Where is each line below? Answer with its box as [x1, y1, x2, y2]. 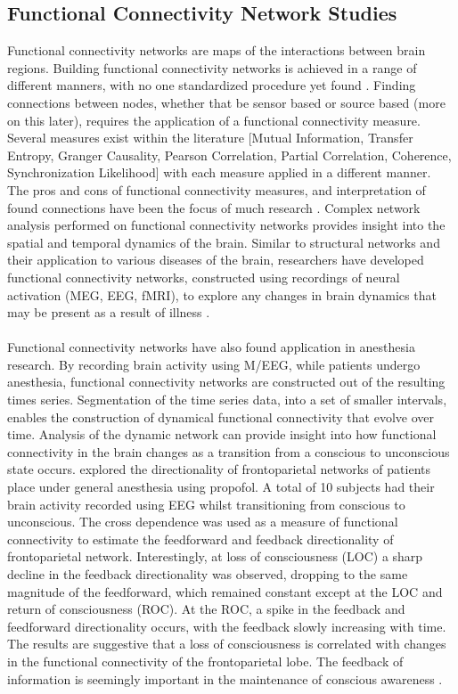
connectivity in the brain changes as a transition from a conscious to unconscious [7, 442, 450, 461]
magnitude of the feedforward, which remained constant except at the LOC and [7, 582, 443, 600]
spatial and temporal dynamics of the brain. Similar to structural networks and [7, 233, 440, 251]
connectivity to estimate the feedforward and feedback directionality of [7, 529, 394, 548]
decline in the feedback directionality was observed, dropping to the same [7, 565, 408, 584]
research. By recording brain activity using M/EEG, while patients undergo [7, 355, 421, 373]
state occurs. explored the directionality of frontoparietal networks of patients [7, 460, 431, 478]
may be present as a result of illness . [7, 303, 210, 322]
